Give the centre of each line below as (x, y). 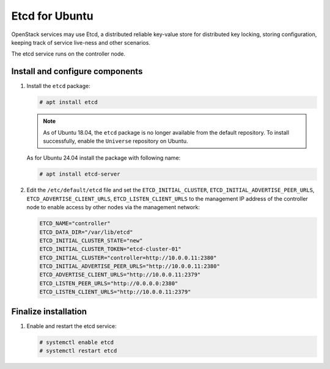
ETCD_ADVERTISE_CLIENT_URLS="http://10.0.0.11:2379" (120, 275)
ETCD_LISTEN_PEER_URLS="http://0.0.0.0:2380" (109, 283)
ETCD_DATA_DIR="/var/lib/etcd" (86, 232)
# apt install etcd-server (80, 174)
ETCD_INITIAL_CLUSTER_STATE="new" (91, 240)
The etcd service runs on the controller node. (68, 54)
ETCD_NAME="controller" (75, 224)
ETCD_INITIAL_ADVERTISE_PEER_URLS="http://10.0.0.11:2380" (130, 266)
